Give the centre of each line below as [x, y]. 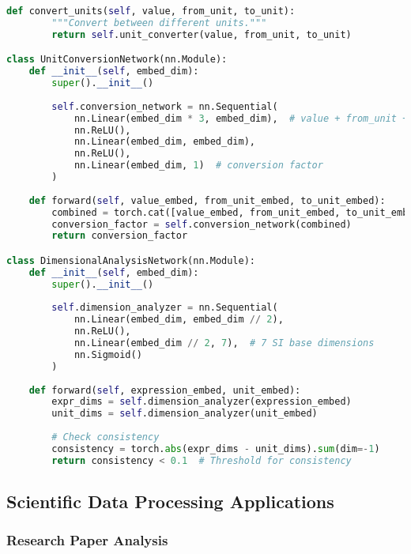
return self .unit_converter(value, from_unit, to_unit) [202, 34]
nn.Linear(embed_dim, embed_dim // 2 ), [179, 320]
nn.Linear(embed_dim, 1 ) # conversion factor [198, 166]
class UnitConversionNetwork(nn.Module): [117, 60]
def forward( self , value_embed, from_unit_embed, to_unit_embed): [207, 200]
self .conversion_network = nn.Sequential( [165, 106]
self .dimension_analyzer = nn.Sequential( [165, 308]
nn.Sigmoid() [108, 354]
